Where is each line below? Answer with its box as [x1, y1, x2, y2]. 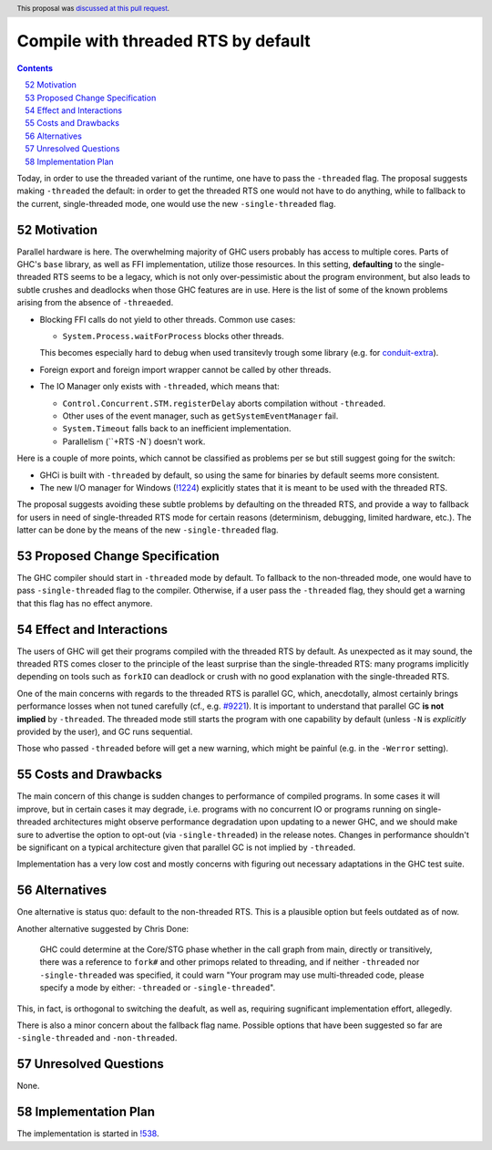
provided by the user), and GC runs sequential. [16, 726, 193, 738]
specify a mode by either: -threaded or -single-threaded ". [39, 982, 276, 993]
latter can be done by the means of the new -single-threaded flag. [16, 524, 279, 535]
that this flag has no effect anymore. [16, 597, 153, 608]
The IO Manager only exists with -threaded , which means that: [39, 381, 280, 392]
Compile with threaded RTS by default [16, 31, 312, 52]
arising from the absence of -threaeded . [16, 297, 174, 308]
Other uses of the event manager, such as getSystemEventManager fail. [62, 410, 339, 421]
